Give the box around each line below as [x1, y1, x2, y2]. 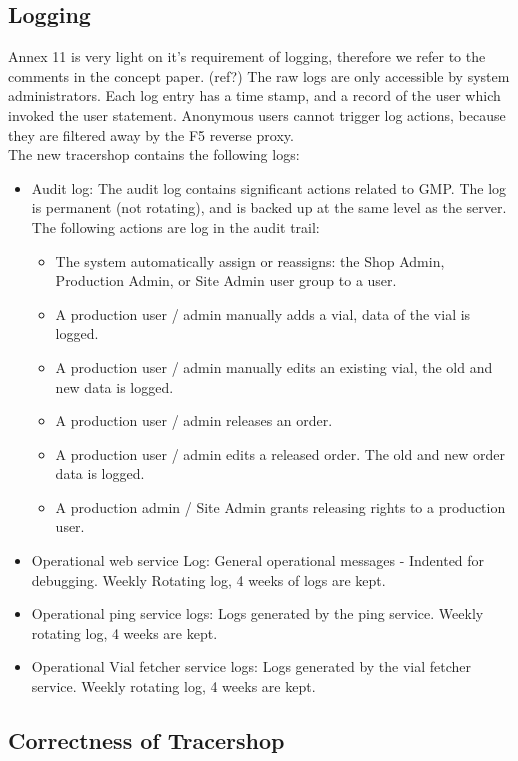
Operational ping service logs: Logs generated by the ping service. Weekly [31, 603, 484, 624]
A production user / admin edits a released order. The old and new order [55, 443, 505, 464]
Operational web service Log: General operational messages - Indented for [31, 550, 485, 571]
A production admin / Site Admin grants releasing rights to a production [55, 496, 506, 517]
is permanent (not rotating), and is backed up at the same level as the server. [31, 197, 507, 218]
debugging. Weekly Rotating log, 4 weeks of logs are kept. [31, 569, 386, 590]
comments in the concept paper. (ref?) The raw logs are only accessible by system [8, 65, 510, 86]
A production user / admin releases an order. [55, 410, 333, 431]
